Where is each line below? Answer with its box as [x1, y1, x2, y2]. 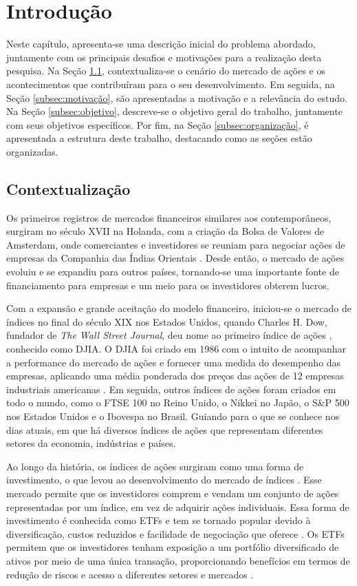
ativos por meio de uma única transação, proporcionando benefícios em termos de [6, 553, 350, 567]
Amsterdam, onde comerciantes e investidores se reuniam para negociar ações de [6, 237, 345, 251]
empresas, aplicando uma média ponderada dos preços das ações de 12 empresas [6, 368, 344, 383]
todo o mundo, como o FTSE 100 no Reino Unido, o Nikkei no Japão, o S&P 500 [6, 395, 349, 410]
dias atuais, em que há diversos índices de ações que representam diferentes [6, 422, 323, 437]
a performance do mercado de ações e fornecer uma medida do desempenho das [6, 355, 341, 369]
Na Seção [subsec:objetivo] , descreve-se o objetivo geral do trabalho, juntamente [6, 104, 343, 118]
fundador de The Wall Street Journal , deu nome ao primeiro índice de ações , [6, 328, 332, 342]
